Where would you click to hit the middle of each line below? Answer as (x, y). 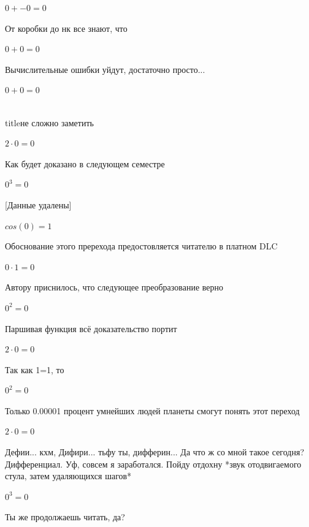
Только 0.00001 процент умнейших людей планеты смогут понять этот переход (152, 410)
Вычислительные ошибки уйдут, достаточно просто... (105, 69)
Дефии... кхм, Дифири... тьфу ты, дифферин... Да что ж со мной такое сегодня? (154, 452)
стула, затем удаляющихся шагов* (68, 476)
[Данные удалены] (38, 204)
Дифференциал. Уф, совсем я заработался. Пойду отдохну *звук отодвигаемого (153, 464)
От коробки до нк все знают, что (66, 28)
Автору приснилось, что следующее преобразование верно (114, 287)
